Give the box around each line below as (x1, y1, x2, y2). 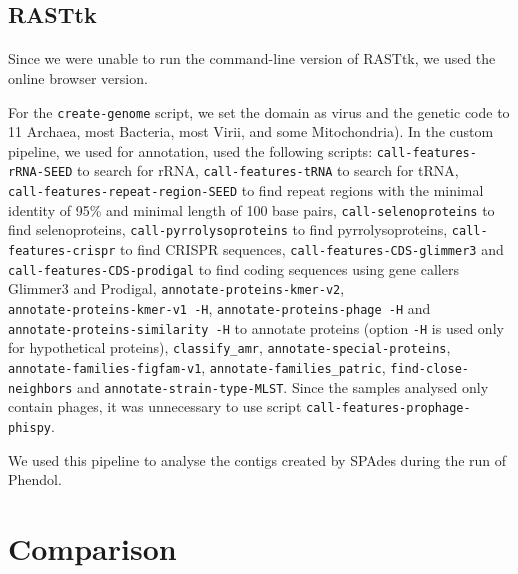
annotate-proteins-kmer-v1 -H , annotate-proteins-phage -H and (8, 298, 431, 319)
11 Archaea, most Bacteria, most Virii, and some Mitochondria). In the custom (8, 121, 494, 142)
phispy (8, 421, 51, 435)
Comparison (8, 528, 177, 569)
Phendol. (8, 469, 62, 490)
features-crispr (8, 244, 116, 259)
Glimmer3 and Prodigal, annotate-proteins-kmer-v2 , (8, 278, 345, 299)
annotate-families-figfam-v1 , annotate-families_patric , (8, 357, 386, 378)
